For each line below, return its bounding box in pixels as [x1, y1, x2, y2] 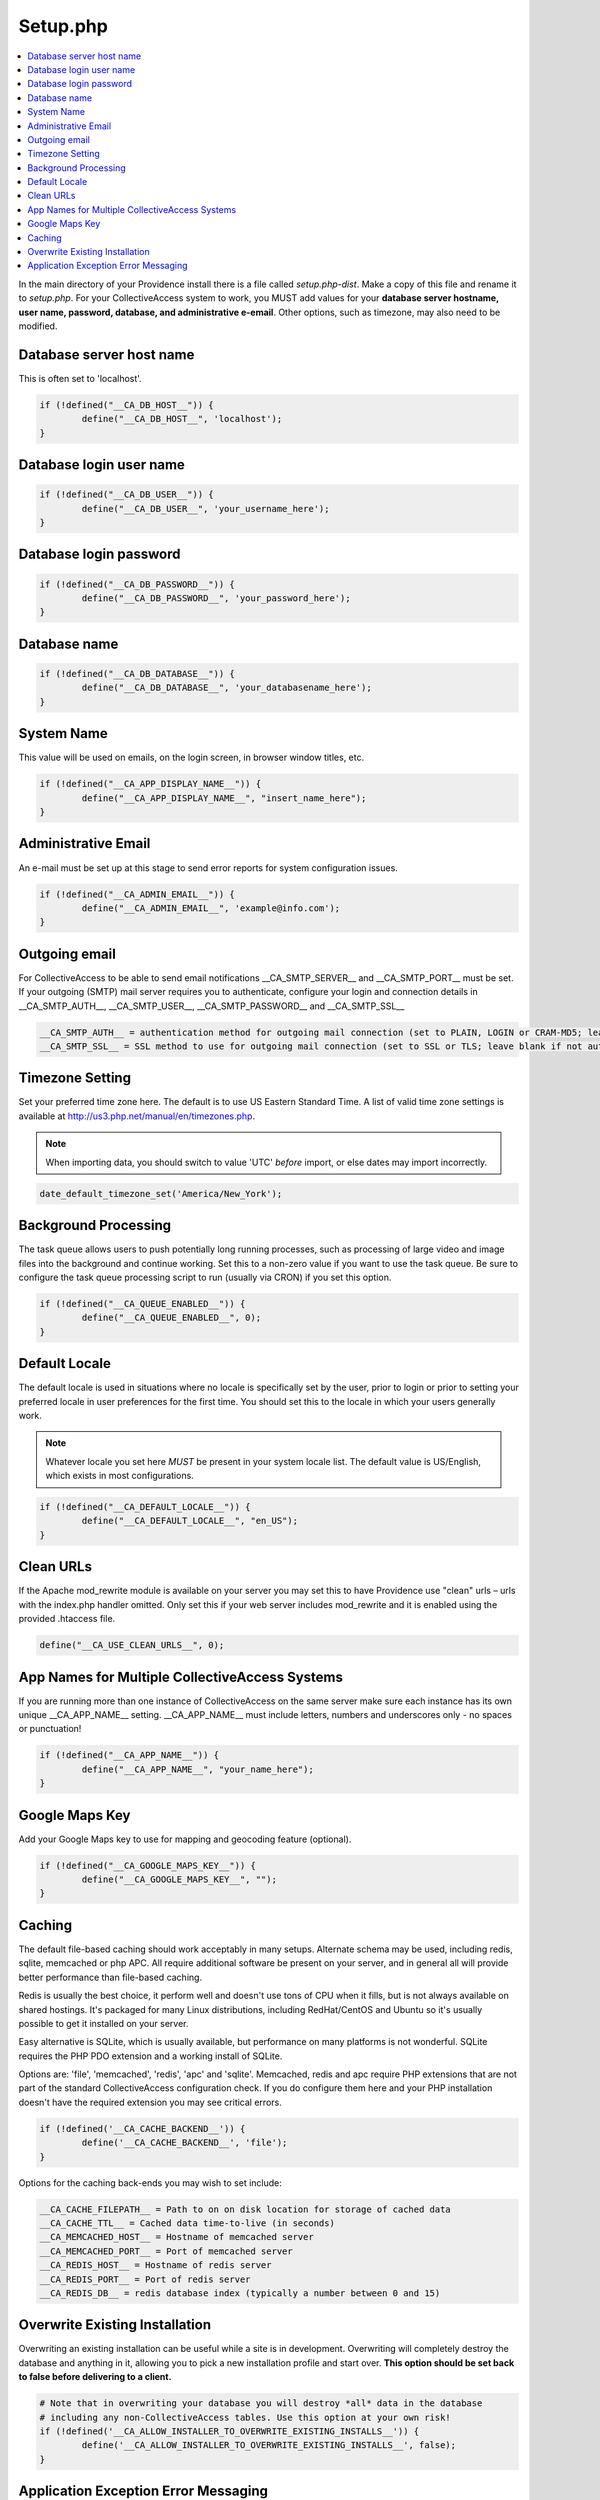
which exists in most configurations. [45, 1470, 194, 1482]
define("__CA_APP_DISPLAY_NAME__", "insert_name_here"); [81, 792, 367, 804]
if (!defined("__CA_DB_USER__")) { [39, 489, 214, 500]
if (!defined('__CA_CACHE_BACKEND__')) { [39, 2123, 246, 2134]
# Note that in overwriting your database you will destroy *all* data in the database [39, 2398, 483, 2409]
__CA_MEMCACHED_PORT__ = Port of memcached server [39, 2245, 294, 2257]
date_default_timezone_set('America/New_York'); [39, 1188, 283, 1199]
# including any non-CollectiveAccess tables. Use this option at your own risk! [39, 2411, 452, 2423]
